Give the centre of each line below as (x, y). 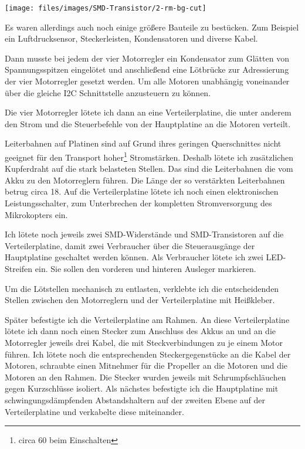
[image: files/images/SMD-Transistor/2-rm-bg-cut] (106, 8)
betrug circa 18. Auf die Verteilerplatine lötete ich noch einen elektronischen (142, 191)
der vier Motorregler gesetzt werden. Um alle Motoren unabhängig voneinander (147, 81)
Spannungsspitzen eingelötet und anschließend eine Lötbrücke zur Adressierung (147, 69)
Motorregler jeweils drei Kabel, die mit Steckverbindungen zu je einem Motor (144, 342)
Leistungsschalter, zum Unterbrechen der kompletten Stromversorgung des (138, 203)
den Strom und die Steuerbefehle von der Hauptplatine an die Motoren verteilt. (148, 123)
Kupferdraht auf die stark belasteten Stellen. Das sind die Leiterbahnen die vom (149, 169)
